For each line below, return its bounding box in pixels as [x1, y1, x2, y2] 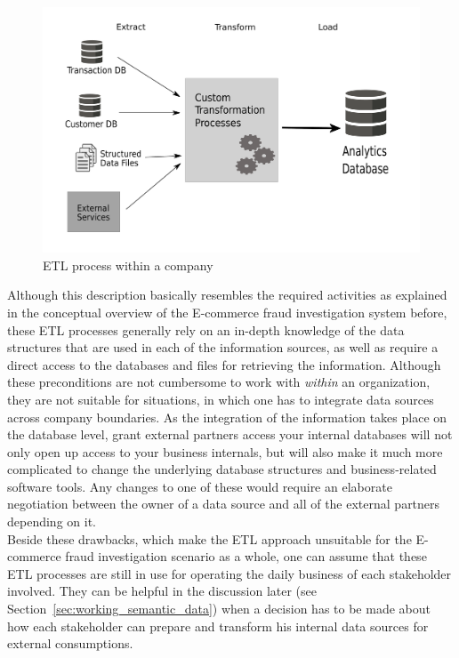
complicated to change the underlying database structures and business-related [7, 460, 437, 478]
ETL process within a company [43, 255, 213, 274]
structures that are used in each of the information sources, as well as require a [7, 338, 439, 357]
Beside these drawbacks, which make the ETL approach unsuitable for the [7, 529, 412, 548]
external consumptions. [7, 634, 133, 653]
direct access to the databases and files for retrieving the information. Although [7, 355, 441, 373]
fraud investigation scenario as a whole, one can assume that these [65, 547, 427, 566]
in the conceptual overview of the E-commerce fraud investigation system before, [7, 302, 447, 321]
